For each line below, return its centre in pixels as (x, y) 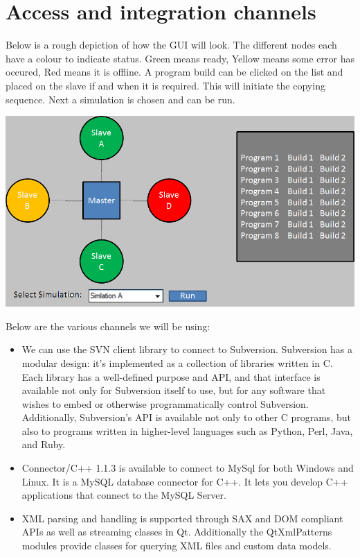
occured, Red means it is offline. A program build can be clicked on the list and (174, 72)
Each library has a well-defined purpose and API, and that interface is (171, 376)
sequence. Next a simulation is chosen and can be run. (120, 99)
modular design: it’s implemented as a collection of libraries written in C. (177, 362)
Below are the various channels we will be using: (108, 326)
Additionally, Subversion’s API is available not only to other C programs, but (186, 417)
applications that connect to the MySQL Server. (124, 495)
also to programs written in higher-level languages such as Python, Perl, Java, (187, 430)
